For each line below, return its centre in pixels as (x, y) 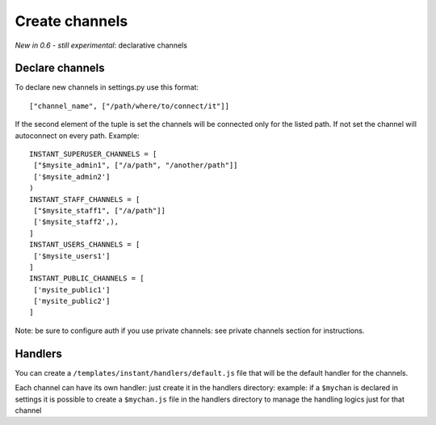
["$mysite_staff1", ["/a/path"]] (99, 210)
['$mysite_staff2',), (76, 222)
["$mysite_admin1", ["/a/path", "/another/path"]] (136, 165)
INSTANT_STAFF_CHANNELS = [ (85, 199)
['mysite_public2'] (72, 301)
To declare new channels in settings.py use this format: (107, 87)
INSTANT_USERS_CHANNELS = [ (85, 245)
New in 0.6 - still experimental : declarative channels (101, 45)
